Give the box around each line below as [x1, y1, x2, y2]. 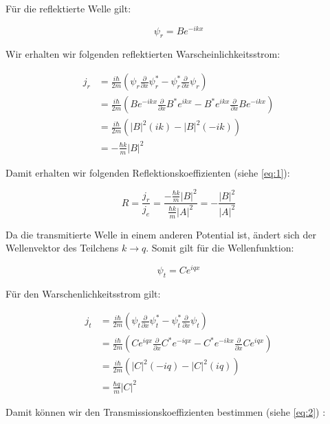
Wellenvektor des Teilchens [5, 241, 119, 255]
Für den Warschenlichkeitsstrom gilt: [5, 286, 161, 300]
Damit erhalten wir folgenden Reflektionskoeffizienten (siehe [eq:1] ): [5, 165, 290, 179]
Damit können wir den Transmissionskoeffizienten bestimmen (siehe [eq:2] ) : [5, 404, 326, 419]
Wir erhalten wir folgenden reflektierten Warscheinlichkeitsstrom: [5, 47, 280, 61]
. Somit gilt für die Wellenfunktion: [146, 241, 294, 255]
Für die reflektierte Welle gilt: [5, 1, 131, 15]
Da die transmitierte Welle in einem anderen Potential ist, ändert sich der [5, 227, 316, 241]
